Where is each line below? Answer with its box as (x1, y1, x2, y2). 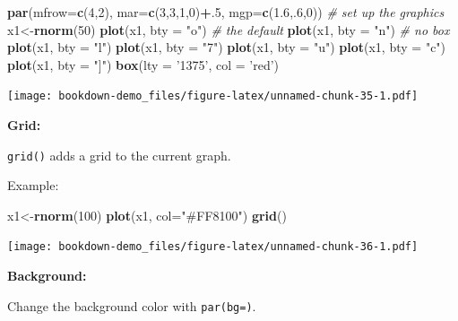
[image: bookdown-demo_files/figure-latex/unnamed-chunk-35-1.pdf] (7, 90, 419, 103)
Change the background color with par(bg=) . (7, 296, 256, 315)
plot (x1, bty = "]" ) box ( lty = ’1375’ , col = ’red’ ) (7, 55, 280, 74)
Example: (7, 176, 59, 195)
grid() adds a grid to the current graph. (7, 145, 231, 164)
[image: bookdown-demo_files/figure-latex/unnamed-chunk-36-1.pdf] (7, 240, 419, 254)
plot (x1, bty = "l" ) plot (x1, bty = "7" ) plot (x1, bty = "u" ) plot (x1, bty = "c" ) (7, 38, 446, 56)
